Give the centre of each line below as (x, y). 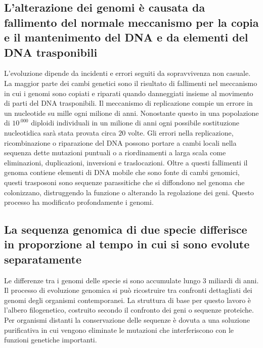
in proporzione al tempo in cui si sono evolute (127, 244)
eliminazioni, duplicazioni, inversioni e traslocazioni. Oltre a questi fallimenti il (126, 162)
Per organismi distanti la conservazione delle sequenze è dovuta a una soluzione (127, 320)
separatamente (43, 259)
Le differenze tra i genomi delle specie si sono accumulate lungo (102, 280)
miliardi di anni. (234, 280)
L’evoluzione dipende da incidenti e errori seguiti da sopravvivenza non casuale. (127, 73)
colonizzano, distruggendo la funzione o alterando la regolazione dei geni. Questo (129, 192)
